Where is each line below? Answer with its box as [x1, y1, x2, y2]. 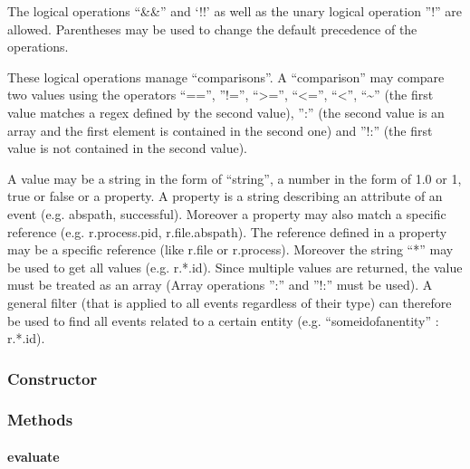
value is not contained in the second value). [7, 139, 247, 158]
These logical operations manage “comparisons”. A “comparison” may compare [7, 67, 445, 86]
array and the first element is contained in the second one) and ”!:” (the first [7, 120, 433, 139]
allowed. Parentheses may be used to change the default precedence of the [7, 19, 417, 38]
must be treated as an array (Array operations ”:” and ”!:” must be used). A [7, 275, 433, 294]
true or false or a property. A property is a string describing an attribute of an [7, 187, 443, 206]
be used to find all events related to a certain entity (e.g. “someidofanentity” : [7, 311, 439, 330]
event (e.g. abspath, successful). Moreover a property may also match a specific [7, 204, 446, 223]
